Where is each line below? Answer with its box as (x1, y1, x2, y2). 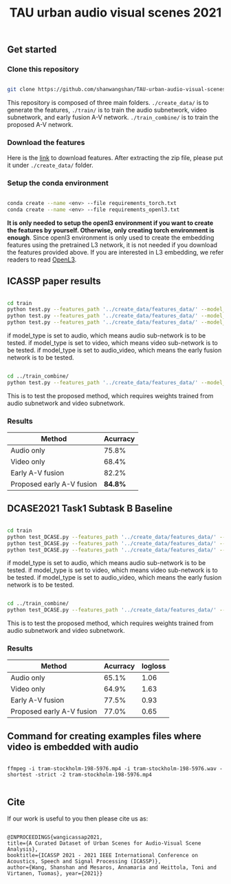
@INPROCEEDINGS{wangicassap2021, (7, 834, 103, 841)
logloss (141, 661, 166, 671)
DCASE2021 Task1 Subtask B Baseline (7, 502, 173, 515)
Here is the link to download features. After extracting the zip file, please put (7, 153, 223, 161)
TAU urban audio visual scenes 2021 (9, 5, 222, 21)
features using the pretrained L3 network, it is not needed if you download (7, 240, 218, 249)
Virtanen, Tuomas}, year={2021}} (7, 870, 103, 877)
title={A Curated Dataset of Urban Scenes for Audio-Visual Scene (7, 840, 201, 847)
